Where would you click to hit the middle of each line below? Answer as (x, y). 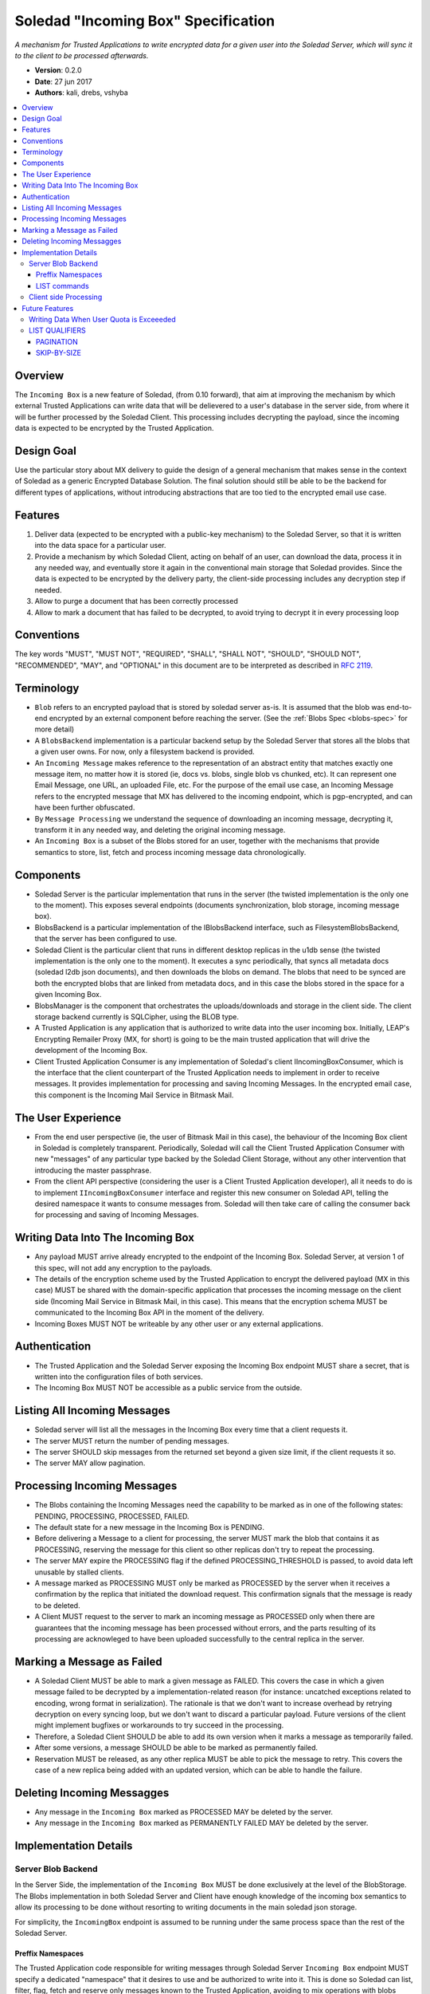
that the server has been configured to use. (106, 939)
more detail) (55, 729)
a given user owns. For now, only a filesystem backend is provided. (145, 752)
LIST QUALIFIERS (58, 330)
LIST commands (63, 286)
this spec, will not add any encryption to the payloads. (123, 1267)
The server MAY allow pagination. (90, 1463)
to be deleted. (57, 1605)
